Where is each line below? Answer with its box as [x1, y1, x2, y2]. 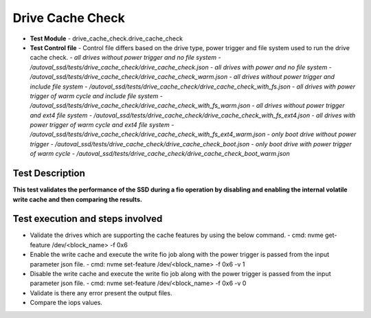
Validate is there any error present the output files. [30, 288, 172, 297]
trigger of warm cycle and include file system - [30, 91, 163, 100]
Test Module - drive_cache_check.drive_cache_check [30, 34, 183, 43]
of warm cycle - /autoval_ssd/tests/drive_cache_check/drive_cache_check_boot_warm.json [30, 150, 290, 158]
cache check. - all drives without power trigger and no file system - [30, 54, 221, 62]
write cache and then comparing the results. [12, 195, 142, 203]
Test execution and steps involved [12, 213, 163, 225]
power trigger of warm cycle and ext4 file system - [30, 121, 175, 129]
